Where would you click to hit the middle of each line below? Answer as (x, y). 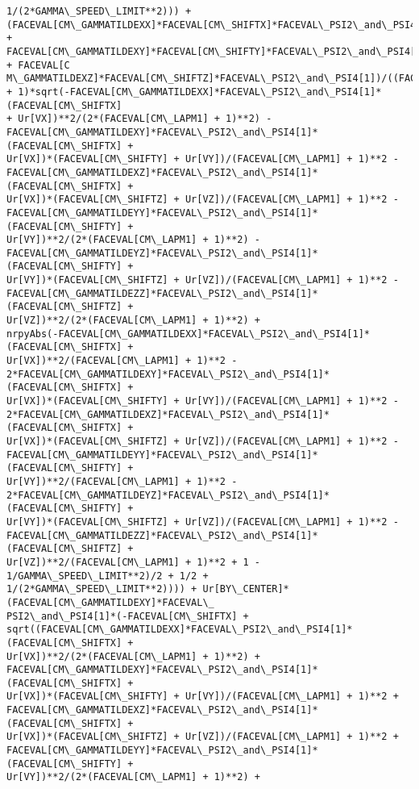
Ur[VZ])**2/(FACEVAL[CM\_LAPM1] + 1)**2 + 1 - (133, 562)
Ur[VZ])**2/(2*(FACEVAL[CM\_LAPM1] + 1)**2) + (133, 321)
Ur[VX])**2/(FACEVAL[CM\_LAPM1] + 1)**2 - (122, 361)
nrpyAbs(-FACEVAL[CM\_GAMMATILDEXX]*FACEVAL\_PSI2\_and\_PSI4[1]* (189, 334)
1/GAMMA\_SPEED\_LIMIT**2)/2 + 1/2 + (108, 576)
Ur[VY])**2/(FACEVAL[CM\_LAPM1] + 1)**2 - (122, 481)
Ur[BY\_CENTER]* (246, 589)
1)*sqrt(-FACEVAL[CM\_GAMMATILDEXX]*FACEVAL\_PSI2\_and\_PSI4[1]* (200, 92)
